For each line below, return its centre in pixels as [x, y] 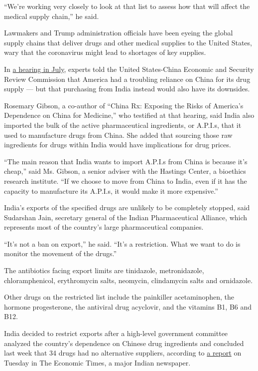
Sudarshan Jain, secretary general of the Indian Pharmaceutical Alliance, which [126, 217]
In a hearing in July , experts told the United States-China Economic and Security [129, 69]
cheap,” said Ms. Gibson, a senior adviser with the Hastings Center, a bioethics [125, 171]
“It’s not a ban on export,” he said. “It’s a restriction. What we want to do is [122, 243]
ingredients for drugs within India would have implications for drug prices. [118, 145]
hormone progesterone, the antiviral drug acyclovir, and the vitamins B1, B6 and [128, 306]
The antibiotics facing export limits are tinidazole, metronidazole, [104, 270]
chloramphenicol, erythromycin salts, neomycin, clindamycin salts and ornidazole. [129, 280]
